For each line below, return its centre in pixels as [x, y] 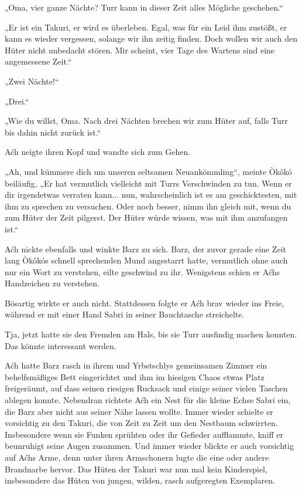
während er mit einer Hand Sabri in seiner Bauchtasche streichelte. [125, 314]
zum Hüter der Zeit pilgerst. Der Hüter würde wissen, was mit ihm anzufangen [146, 217]
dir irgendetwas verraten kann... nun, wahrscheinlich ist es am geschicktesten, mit [151, 195]
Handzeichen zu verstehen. [52, 283]
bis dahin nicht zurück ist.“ [53, 132]
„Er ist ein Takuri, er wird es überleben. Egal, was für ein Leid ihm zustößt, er [146, 27]
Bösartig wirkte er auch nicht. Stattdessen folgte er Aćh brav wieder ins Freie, [145, 303]
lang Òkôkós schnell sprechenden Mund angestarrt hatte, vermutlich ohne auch [146, 260]
